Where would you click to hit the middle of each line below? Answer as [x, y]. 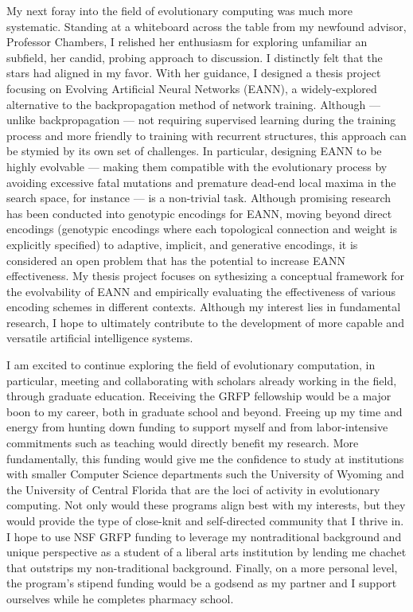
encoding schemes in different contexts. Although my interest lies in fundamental [204, 307]
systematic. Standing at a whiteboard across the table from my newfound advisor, [206, 26]
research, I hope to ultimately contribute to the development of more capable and [205, 322]
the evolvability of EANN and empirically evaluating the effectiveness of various [201, 291]
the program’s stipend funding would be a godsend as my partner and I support [202, 583]
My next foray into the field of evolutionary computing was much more [179, 10]
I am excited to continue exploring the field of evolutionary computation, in [191, 365]
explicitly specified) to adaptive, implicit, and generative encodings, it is [182, 244]
